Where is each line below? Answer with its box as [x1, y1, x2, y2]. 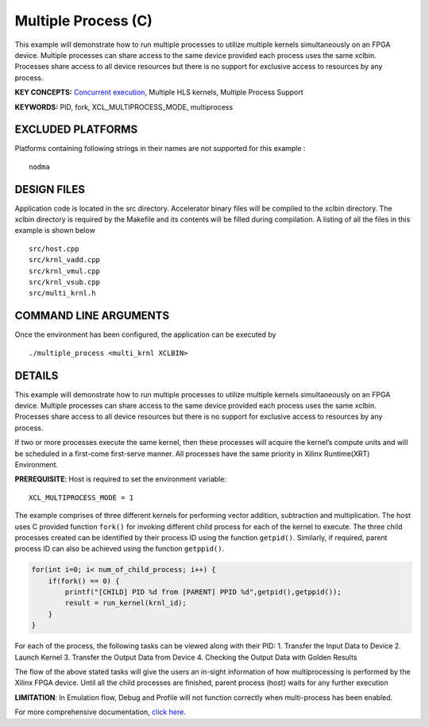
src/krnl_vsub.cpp [29, 278, 101, 287]
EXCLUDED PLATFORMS [14, 123, 138, 137]
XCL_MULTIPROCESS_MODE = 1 [29, 493, 134, 502]
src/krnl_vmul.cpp [29, 266, 101, 276]
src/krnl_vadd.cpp [29, 255, 101, 265]
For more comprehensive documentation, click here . [14, 707, 186, 717]
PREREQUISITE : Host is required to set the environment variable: [14, 474, 226, 484]
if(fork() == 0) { [48, 576, 120, 586]
